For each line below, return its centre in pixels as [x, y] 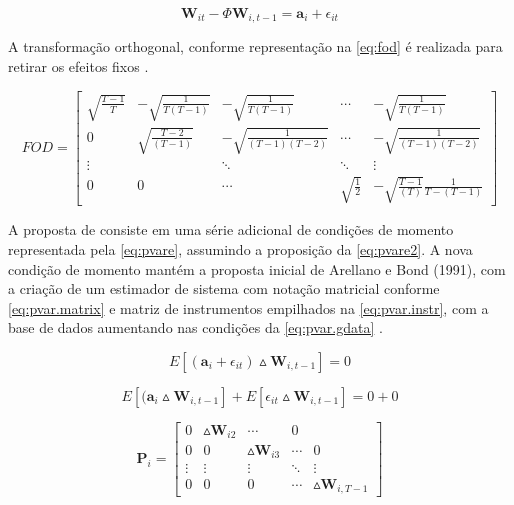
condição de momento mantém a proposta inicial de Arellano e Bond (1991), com [257, 268]
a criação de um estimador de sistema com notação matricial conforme [224, 288]
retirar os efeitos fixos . [78, 66]
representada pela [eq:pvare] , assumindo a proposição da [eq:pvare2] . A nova [240, 249]
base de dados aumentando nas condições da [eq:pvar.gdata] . [195, 327]
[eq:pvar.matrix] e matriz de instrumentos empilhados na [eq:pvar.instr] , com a [248, 307]
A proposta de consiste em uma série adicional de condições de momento [231, 229]
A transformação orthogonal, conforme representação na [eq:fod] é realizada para [255, 46]
